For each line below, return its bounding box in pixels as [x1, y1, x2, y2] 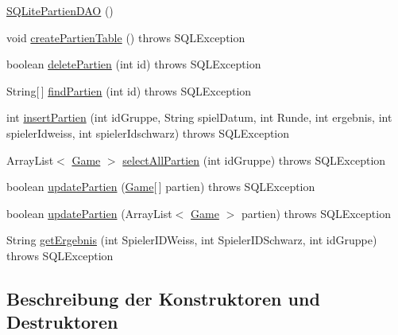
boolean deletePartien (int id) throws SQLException [6, 56, 261, 72]
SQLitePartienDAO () [6, 2, 114, 18]
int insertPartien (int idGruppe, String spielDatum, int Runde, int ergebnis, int [6, 109, 392, 126]
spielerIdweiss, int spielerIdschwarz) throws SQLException [6, 124, 290, 141]
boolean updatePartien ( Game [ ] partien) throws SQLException [6, 178, 315, 195]
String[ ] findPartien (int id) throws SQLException [6, 82, 252, 99]
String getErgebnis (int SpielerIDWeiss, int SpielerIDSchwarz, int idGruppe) [6, 232, 377, 248]
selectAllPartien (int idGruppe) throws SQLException [122, 151, 386, 168]
